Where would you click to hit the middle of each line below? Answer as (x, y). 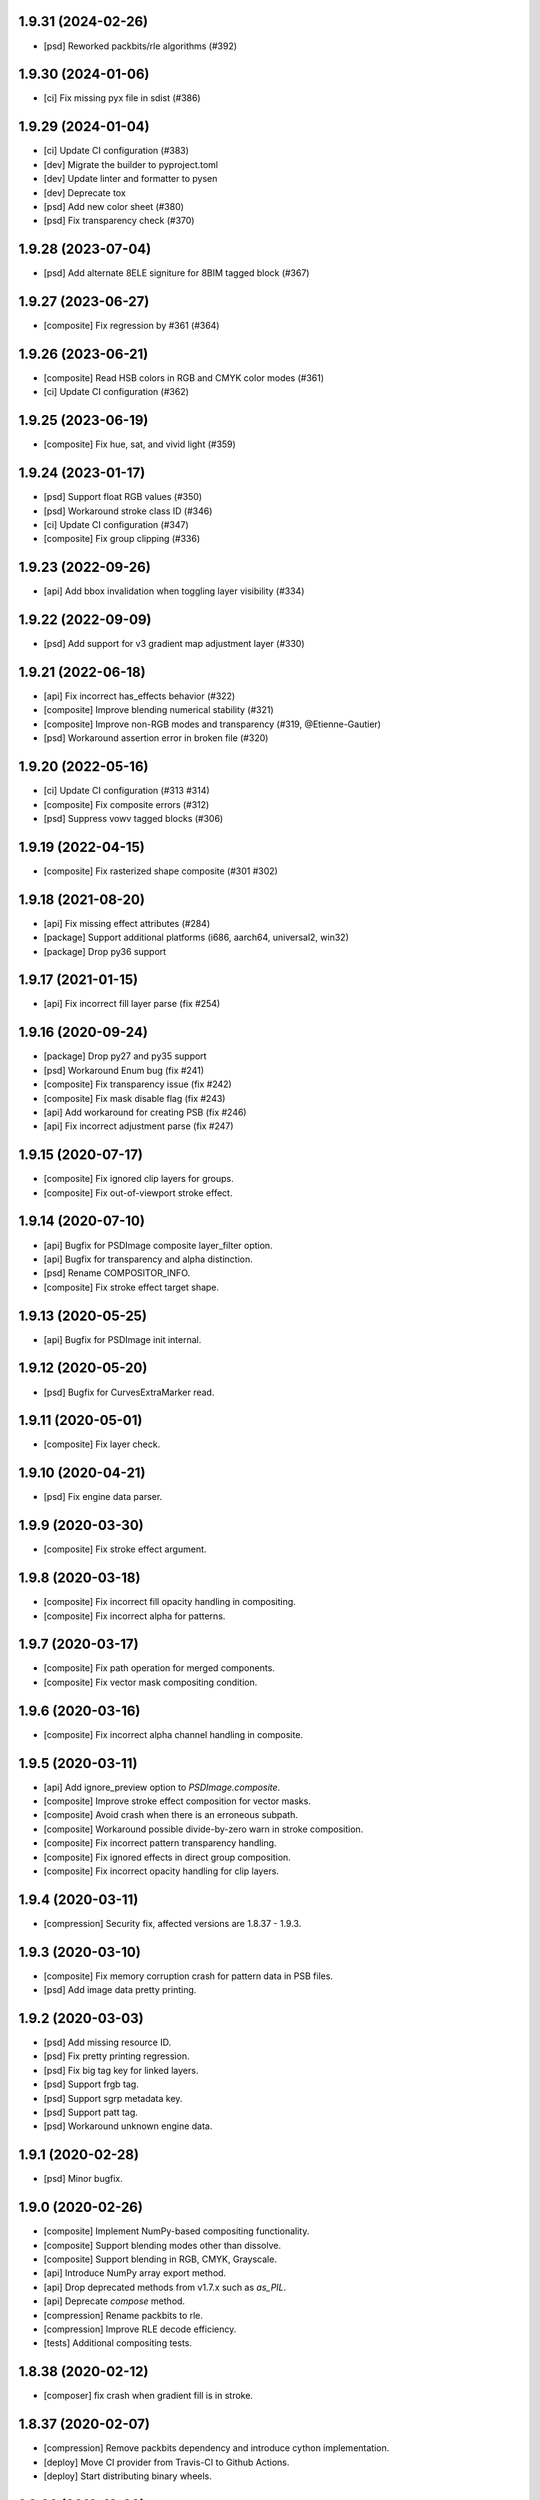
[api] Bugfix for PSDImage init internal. (122, 1339)
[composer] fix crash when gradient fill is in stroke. (148, 2396)
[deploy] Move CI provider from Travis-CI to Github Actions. (166, 2462)
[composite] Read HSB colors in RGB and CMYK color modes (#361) (184, 378)
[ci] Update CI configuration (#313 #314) (126, 791)
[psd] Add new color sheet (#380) (114, 206)
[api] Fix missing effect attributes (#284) (126, 923)
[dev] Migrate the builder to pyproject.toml (131, 164)
